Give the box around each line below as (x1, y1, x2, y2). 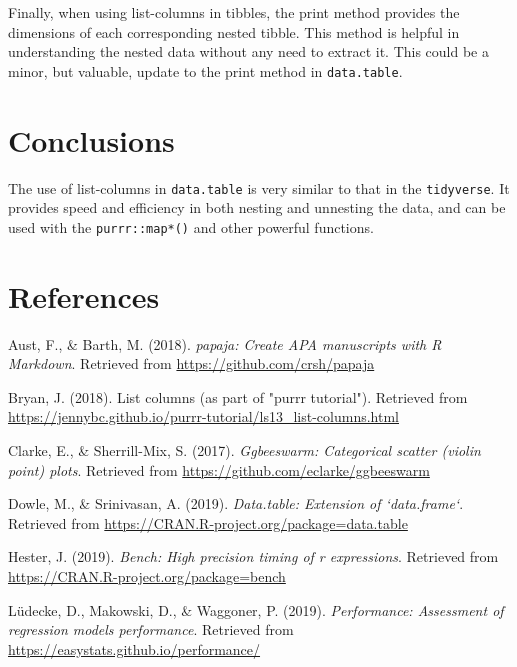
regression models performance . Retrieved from (8, 619, 294, 640)
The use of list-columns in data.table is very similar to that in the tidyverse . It (8, 177, 510, 198)
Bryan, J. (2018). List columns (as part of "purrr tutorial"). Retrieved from (8, 386, 468, 407)
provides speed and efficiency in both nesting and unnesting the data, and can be (8, 197, 506, 218)
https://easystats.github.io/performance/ (8, 638, 261, 659)
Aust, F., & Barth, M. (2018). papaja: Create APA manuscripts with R (8, 333, 442, 354)
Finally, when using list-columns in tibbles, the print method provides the (8, 2, 460, 22)
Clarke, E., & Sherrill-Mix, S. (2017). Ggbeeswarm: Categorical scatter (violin (8, 439, 481, 460)
